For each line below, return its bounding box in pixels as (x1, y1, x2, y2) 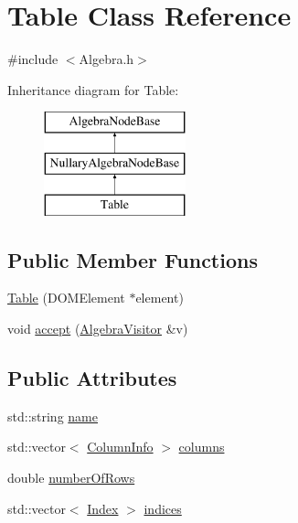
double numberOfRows (7, 468, 135, 487)
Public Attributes (7, 364, 177, 392)
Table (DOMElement (7, 288, 125, 307)
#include (7, 49, 59, 69)
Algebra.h (79, 49, 134, 69)
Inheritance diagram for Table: (7, 80, 179, 99)
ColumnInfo (87, 437, 154, 456)
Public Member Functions (7, 245, 258, 273)
